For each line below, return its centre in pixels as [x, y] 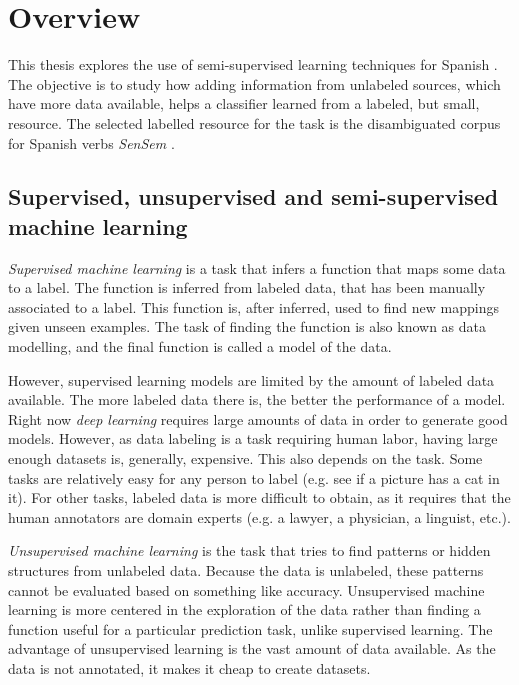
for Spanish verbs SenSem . [91, 142]
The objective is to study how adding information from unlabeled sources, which [254, 83]
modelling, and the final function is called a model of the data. [200, 346]
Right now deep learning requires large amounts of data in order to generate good [258, 418]
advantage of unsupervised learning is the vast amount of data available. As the [252, 648]
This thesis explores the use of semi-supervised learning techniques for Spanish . [253, 64]
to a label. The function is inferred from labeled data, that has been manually [247, 287]
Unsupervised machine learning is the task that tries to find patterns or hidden [249, 550]
